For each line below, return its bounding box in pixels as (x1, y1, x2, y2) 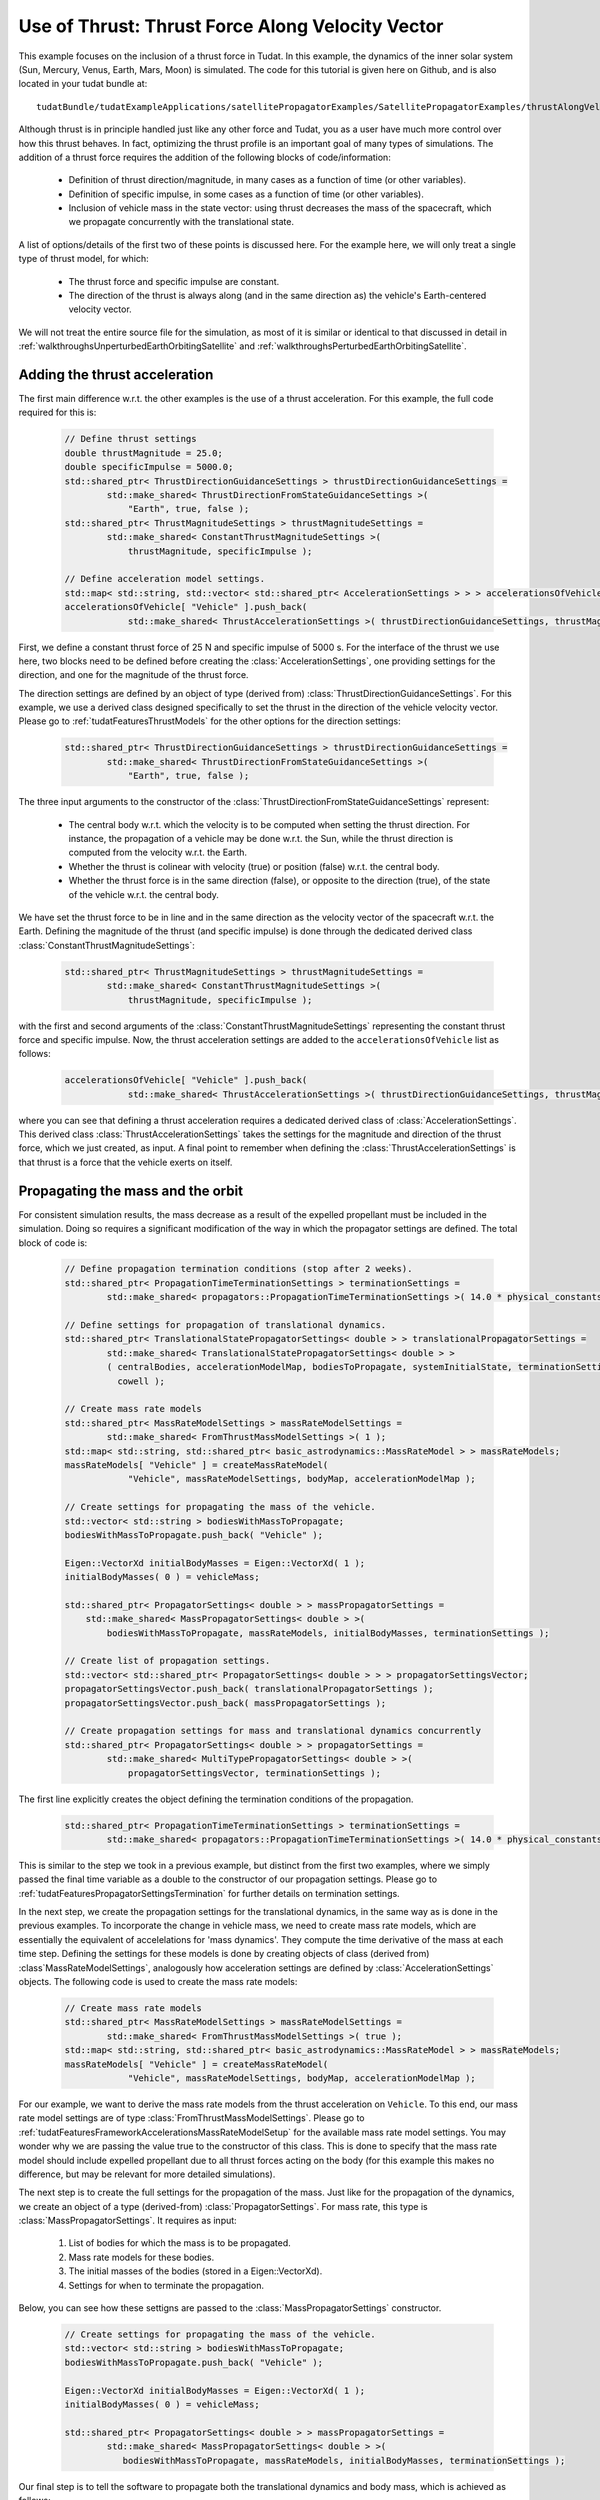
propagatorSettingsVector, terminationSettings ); (127, 1767, 382, 1779)
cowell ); (116, 1375, 165, 1387)
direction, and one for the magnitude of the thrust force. (18, 669, 249, 681)
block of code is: (18, 1236, 88, 1249)
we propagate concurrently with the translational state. (68, 216, 295, 228)
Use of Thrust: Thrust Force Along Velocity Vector (18, 15, 444, 37)
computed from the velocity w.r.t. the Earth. (68, 846, 248, 859)
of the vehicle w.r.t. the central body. (68, 888, 220, 900)
